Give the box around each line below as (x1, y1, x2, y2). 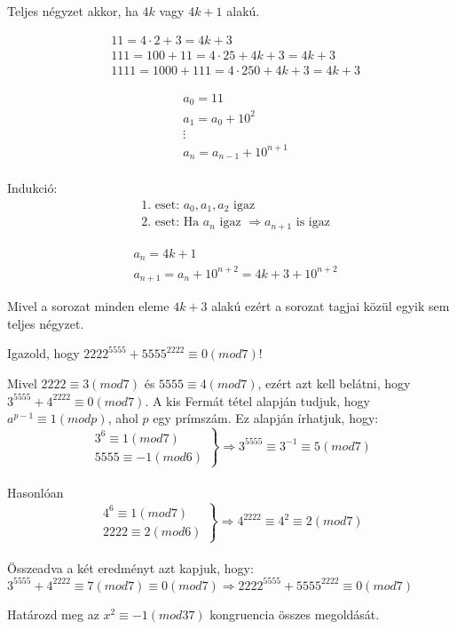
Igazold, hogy (7, 344, 80, 363)
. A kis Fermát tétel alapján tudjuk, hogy (145, 391, 370, 410)
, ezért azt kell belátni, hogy (257, 374, 411, 393)
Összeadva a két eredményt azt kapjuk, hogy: (7, 558, 254, 577)
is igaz (295, 216, 330, 229)
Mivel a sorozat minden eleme (7, 297, 169, 315)
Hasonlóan (7, 483, 64, 502)
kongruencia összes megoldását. (209, 604, 380, 623)
